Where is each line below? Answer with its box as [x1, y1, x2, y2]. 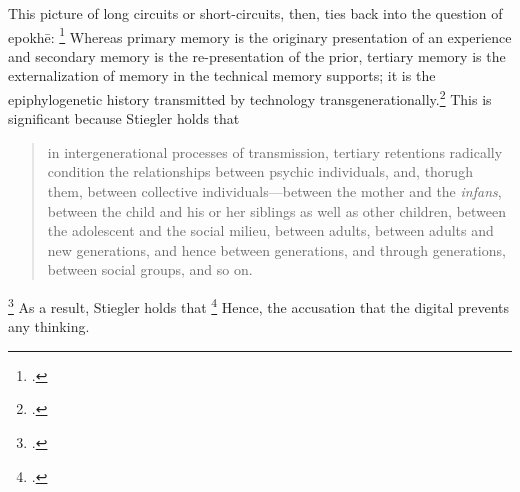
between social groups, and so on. [47, 259, 253, 280]
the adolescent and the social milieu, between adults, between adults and [47, 220, 494, 241]
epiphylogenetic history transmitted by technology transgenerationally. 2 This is [8, 86, 492, 109]
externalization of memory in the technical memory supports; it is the [8, 65, 436, 86]
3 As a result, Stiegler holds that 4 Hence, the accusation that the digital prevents [8, 294, 510, 317]
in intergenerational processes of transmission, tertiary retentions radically [47, 141, 503, 162]
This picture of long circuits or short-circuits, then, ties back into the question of [8, 3, 503, 23]
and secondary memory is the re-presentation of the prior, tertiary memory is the [8, 45, 506, 66]
